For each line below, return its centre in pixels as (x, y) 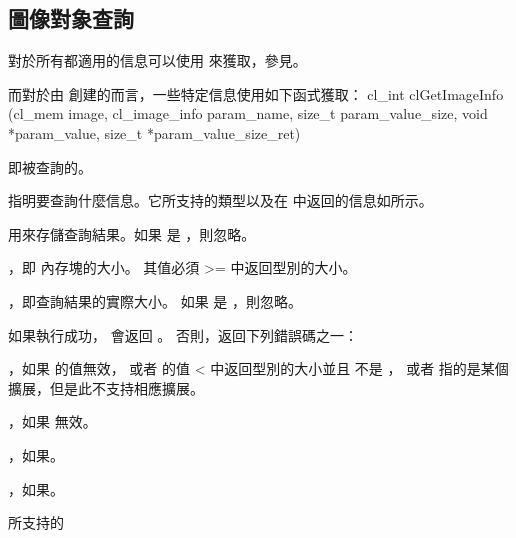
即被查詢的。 (50, 166)
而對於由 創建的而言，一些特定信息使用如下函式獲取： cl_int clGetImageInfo (256, 93)
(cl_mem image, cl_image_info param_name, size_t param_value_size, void (248, 113)
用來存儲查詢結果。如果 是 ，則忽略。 (132, 233)
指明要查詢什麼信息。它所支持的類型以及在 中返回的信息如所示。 (220, 200)
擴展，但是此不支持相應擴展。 (106, 387)
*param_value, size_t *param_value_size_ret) (154, 132)
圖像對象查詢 (71, 18)
